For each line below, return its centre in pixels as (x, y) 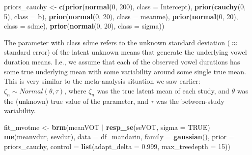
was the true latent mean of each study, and (163, 90)
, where (75, 90)
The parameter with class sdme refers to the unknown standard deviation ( (117, 42)
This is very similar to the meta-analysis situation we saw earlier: (102, 81)
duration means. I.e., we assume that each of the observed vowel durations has (122, 61)
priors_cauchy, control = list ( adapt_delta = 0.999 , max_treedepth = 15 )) (117, 146)
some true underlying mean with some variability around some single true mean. (125, 71)
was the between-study (190, 101)
